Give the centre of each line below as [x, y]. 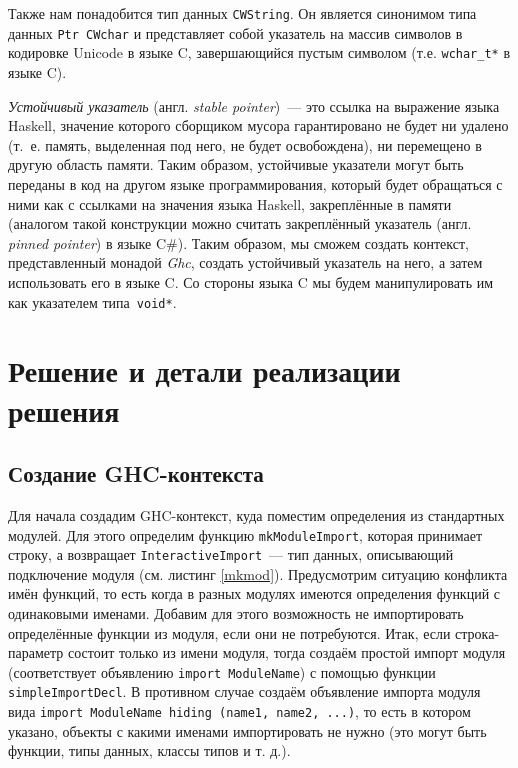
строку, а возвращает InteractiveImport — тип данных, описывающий [231, 554]
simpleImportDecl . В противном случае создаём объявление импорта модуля [244, 691]
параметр [36, 652]
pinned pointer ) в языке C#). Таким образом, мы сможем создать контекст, [238, 242]
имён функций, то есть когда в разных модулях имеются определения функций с [254, 593]
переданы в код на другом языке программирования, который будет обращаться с [255, 183]
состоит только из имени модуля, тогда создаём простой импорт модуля [286, 652]
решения [64, 409]
